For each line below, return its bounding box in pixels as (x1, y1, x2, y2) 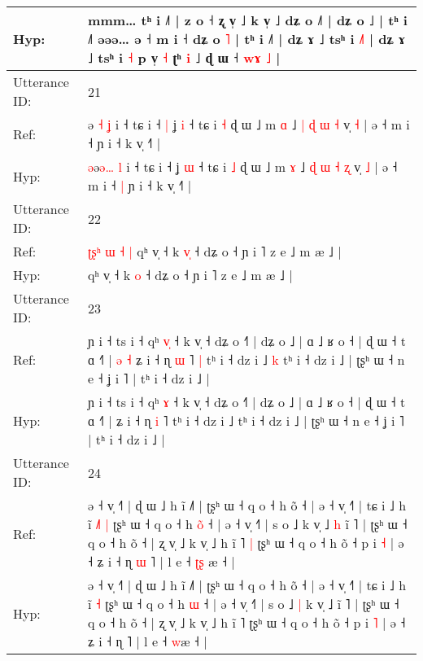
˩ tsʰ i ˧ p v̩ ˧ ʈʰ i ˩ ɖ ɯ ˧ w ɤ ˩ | (88, 48, 281, 67)
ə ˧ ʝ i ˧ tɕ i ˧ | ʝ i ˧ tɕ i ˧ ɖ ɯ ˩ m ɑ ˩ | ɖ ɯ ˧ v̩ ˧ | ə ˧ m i (88, 115, 410, 134)
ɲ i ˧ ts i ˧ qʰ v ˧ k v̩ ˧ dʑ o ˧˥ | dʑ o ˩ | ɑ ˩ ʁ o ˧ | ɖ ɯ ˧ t (88, 331, 407, 350)
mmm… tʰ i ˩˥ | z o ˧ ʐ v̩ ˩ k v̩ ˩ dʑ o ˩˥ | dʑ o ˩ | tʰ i (88, 11, 408, 29)
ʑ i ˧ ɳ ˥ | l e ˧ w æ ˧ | (88, 632, 207, 650)
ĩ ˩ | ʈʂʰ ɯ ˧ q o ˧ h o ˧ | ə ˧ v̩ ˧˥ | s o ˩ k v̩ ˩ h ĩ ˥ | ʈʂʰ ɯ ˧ (88, 514, 408, 533)
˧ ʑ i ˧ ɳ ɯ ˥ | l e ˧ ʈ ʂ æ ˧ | (88, 552, 235, 571)
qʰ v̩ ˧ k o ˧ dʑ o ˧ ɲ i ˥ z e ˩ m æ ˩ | (88, 265, 293, 284)
